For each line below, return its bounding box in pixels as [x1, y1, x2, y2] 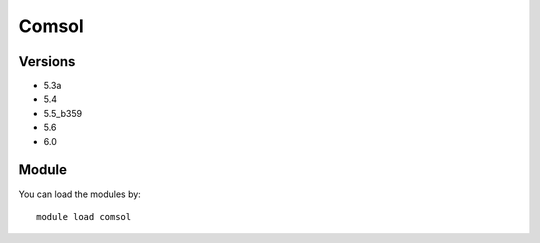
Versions [18, 53, 76, 70]
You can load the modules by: [18, 188, 142, 200]
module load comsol [36, 211, 132, 222]
